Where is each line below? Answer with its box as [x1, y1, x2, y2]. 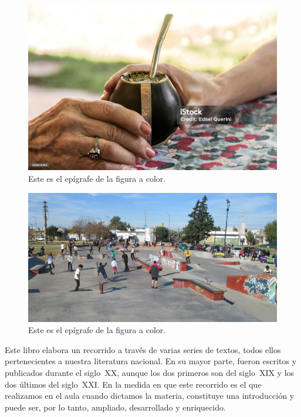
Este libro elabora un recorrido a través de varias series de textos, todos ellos [5, 343, 281, 355]
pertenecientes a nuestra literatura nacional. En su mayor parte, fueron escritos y [5, 355, 297, 367]
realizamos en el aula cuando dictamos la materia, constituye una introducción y [5, 389, 295, 402]
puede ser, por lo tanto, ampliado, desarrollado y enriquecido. [5, 401, 226, 413]
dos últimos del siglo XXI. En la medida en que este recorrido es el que [5, 378, 262, 390]
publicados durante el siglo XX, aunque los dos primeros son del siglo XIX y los [5, 367, 295, 379]
